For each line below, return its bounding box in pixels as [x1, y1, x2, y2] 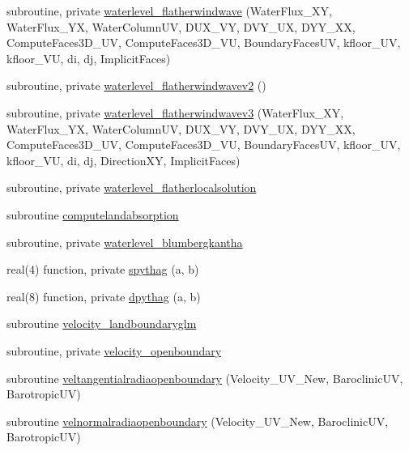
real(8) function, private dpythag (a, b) [6, 287, 201, 304]
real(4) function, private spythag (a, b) [6, 261, 199, 278]
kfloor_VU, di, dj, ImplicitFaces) [6, 49, 171, 66]
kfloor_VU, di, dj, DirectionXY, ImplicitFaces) [6, 151, 241, 168]
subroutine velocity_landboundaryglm [6, 315, 197, 332]
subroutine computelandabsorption [6, 206, 179, 223]
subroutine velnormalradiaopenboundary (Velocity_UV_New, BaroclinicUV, [6, 412, 389, 429]
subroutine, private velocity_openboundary [6, 342, 222, 359]
